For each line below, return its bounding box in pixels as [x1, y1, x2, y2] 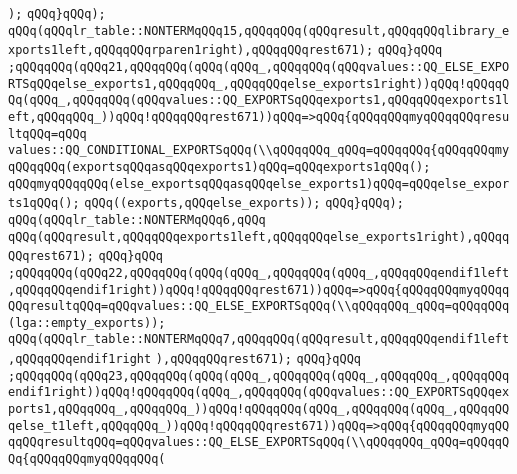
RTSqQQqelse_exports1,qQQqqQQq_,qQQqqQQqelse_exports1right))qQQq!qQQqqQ [8, 76, 510, 91]
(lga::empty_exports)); [8, 315, 166, 330]
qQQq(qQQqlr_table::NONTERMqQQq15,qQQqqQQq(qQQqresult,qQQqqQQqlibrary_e [8, 23, 510, 38]
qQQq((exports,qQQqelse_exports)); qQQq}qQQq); [84, 196, 404, 211]
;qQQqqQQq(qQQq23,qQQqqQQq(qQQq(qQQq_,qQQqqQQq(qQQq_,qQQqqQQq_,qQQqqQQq [8, 368, 510, 383]
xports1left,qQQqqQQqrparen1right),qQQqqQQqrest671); [8, 43, 374, 58]
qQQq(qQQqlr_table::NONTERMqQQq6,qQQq [8, 212, 266, 227]
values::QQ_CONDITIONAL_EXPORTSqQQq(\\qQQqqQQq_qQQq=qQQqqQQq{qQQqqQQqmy [8, 143, 510, 158]
